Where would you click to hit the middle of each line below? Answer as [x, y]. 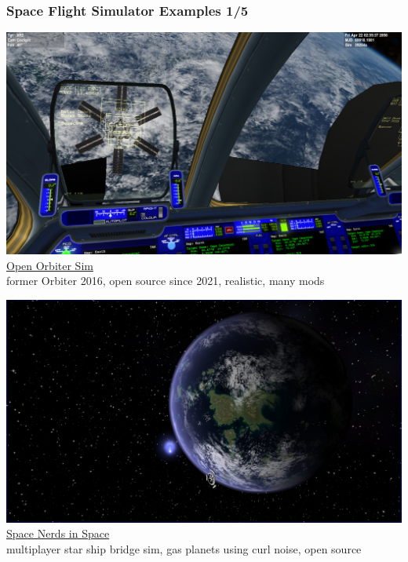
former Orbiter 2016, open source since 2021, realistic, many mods [166, 281]
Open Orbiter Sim [50, 265]
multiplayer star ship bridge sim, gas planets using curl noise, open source [184, 548]
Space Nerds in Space [58, 533]
